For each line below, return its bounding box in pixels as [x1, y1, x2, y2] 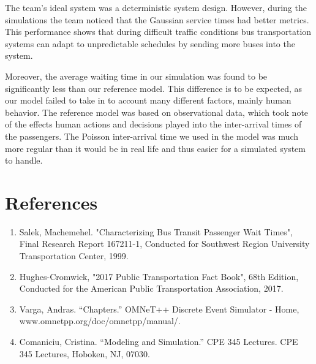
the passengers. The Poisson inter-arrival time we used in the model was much [5, 129, 299, 142]
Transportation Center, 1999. [19, 249, 129, 262]
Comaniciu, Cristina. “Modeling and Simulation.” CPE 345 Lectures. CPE [19, 335, 298, 347]
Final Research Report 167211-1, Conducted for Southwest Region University [19, 237, 310, 250]
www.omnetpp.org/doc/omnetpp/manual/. [19, 314, 181, 327]
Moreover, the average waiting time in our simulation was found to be [5, 69, 268, 82]
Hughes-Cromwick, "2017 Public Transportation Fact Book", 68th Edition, [19, 270, 299, 282]
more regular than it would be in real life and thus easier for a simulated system [5, 142, 306, 154]
